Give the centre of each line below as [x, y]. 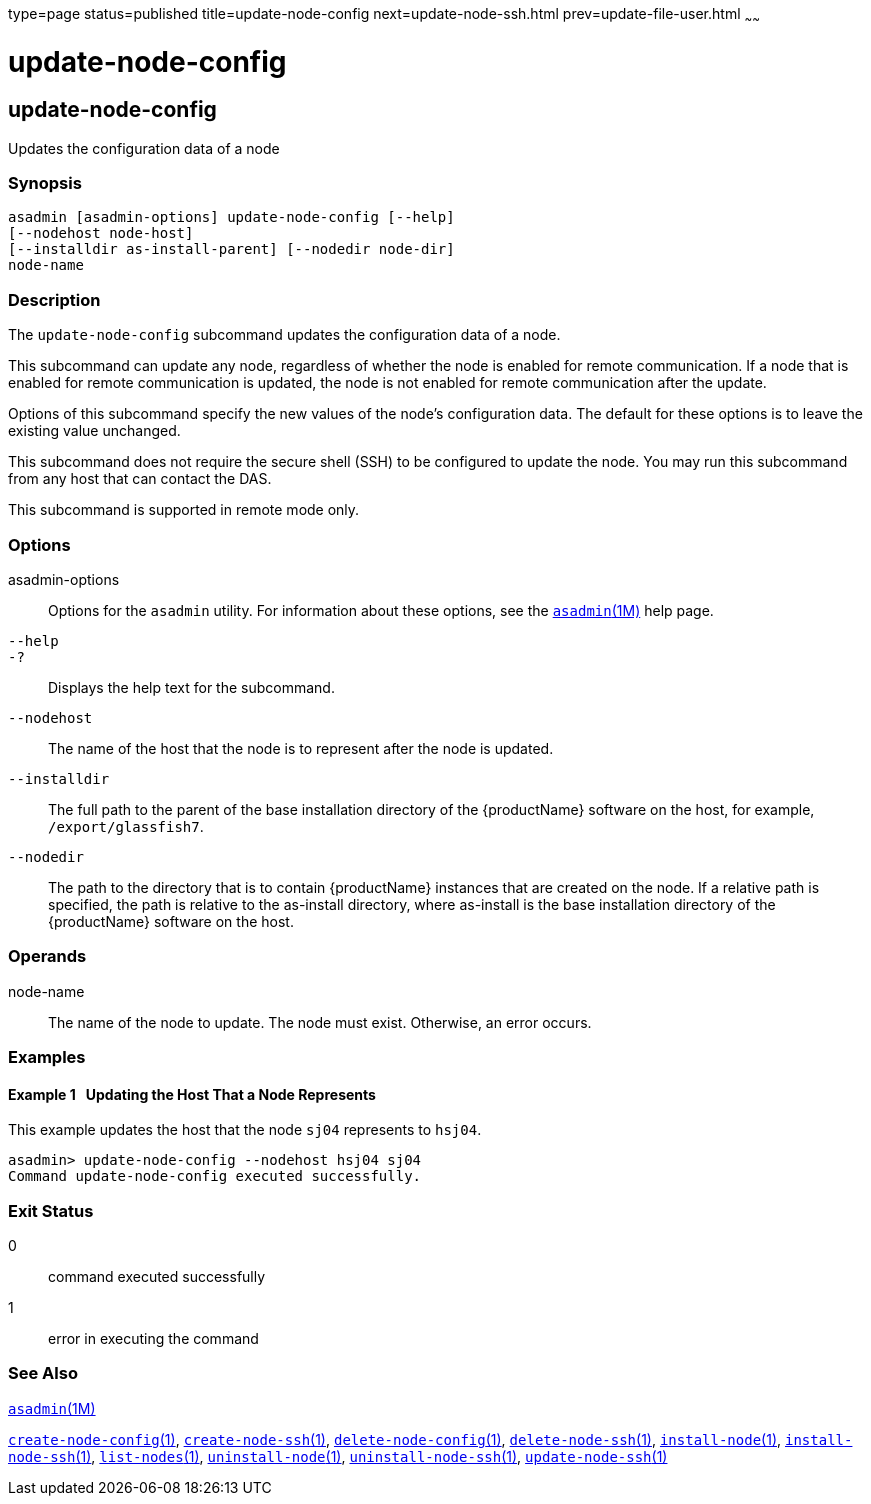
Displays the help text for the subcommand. [191, 687]
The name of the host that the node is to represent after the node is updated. [301, 748]
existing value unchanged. [94, 431]
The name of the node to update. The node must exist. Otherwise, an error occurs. [320, 1022]
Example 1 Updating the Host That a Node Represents [192, 1094]
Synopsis [45, 183]
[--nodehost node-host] [101, 233]
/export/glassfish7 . [126, 826]
